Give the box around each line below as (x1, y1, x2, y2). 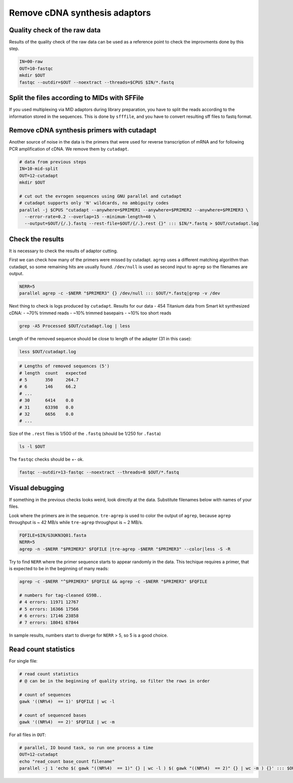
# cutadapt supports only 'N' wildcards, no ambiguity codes (19, 200, 169, 206)
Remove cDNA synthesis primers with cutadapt (9, 126, 157, 135)
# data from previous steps (19, 159, 86, 165)
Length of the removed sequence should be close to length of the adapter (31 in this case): (9, 335, 192, 341)
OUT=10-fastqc (19, 66, 53, 71)
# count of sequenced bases (19, 712, 86, 718)
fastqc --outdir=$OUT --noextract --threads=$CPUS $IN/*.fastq (19, 79, 174, 85)
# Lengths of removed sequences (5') (19, 363, 110, 369)
